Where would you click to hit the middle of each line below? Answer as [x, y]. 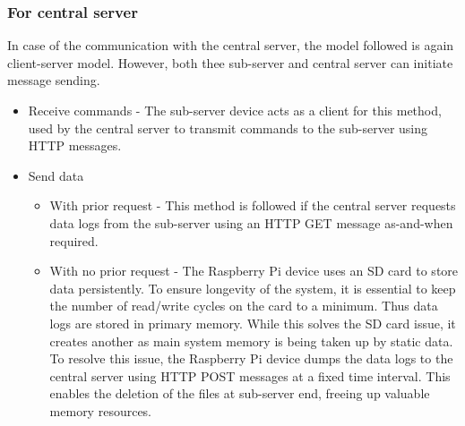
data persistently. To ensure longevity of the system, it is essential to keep [253, 288]
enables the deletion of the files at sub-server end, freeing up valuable [240, 393]
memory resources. [101, 410]
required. [74, 240]
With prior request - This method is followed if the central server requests [253, 205]
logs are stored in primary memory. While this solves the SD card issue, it [253, 323]
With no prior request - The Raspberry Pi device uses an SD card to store [254, 271]
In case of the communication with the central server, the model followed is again [231, 45]
